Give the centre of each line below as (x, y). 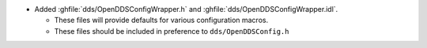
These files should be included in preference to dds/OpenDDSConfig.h (172, 31)
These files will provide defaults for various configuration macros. (161, 20)
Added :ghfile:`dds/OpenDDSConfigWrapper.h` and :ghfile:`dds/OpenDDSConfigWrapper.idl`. (186, 9)
